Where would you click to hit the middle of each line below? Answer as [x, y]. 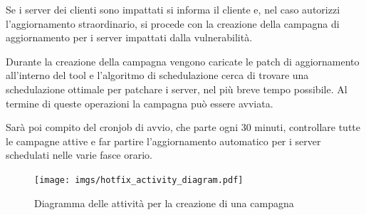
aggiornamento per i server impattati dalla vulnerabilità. [129, 37]
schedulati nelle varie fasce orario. [79, 155]
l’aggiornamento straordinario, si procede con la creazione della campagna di [173, 23]
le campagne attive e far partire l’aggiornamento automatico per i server [163, 141]
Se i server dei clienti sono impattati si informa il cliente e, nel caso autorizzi [173, 9]
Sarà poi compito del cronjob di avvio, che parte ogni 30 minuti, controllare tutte [183, 127]
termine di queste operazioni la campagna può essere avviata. [140, 103]
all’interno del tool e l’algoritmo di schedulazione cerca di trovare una [157, 75]
